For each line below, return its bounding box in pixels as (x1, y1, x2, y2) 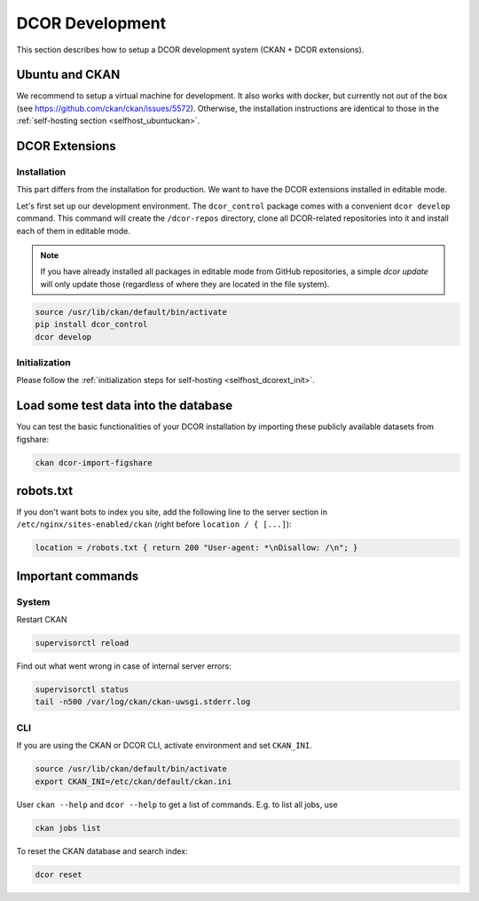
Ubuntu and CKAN (16, 67, 121, 82)
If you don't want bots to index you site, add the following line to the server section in (16, 506, 328, 518)
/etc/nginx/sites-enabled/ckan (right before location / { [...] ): (16, 519, 292, 529)
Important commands (16, 568, 139, 584)
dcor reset (35, 869, 82, 880)
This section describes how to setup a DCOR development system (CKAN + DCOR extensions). (16, 44, 365, 55)
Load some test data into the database (16, 398, 233, 413)
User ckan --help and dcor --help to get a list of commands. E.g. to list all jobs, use (16, 799, 338, 810)
